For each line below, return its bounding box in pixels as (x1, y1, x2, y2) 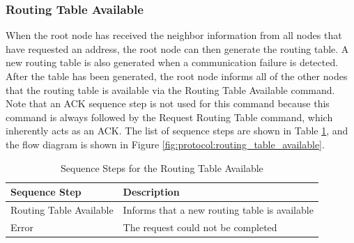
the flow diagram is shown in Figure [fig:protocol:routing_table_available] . (6, 136, 325, 151)
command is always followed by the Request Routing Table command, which (6, 109, 333, 124)
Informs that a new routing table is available (123, 203, 314, 217)
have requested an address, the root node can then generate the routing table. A (6, 41, 349, 56)
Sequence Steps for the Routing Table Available (61, 160, 263, 175)
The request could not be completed (123, 219, 277, 234)
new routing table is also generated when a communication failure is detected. (6, 55, 339, 70)
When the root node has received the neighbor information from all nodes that (6, 28, 342, 42)
